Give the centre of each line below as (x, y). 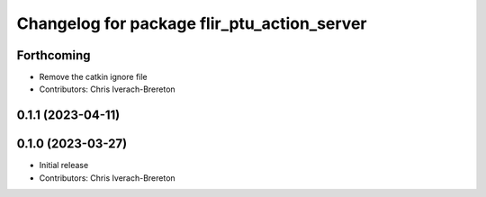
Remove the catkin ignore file (93, 77)
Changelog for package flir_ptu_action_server (192, 23)
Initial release (64, 166)
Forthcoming (54, 55)
